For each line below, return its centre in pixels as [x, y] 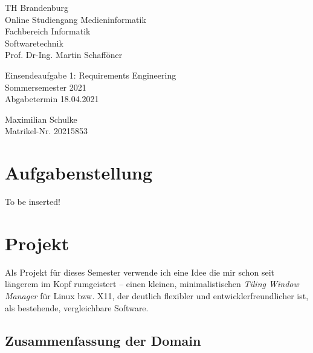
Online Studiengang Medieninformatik [76, 19]
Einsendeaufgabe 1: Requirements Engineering [91, 75]
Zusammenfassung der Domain [103, 340]
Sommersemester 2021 [46, 87]
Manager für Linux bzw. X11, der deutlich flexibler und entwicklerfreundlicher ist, [157, 295]
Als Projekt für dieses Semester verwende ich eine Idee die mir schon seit [140, 272]
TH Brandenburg [37, 7]
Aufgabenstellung [79, 173]
